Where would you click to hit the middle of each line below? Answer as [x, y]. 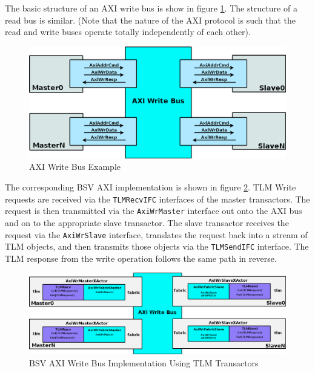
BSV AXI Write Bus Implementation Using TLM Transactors [144, 363]
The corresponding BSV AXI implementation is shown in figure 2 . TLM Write [151, 187]
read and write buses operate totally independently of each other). [128, 32]
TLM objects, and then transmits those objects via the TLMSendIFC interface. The [157, 246]
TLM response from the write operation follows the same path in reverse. [141, 258]
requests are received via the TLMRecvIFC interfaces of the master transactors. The [157, 199]
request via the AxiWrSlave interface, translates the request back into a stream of [156, 234]
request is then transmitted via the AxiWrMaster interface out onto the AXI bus [154, 211]
